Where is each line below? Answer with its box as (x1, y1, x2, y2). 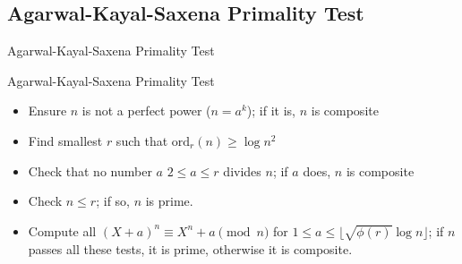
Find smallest (28, 131, 103, 149)
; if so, (96, 192, 130, 210)
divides (223, 161, 261, 180)
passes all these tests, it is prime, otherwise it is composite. (28, 239, 353, 258)
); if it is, (246, 101, 295, 120)
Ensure (28, 101, 67, 120)
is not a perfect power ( (81, 101, 211, 120)
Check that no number (28, 161, 152, 180)
